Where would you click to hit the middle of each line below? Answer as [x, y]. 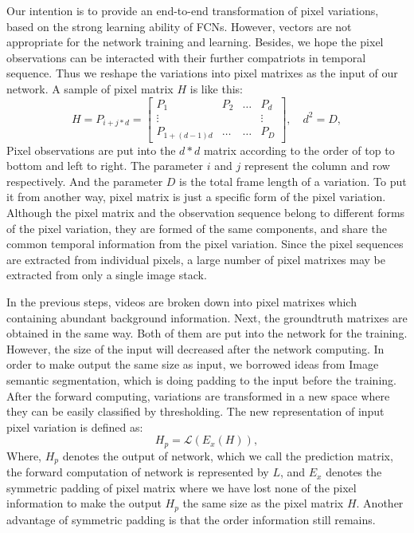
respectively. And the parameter [85, 181]
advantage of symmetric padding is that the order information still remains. [191, 519]
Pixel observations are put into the [91, 150]
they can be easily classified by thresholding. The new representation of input [195, 411]
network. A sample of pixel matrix [90, 88]
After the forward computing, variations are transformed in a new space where [198, 395]
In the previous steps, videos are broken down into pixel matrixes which [182, 301]
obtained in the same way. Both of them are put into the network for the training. [207, 333]
